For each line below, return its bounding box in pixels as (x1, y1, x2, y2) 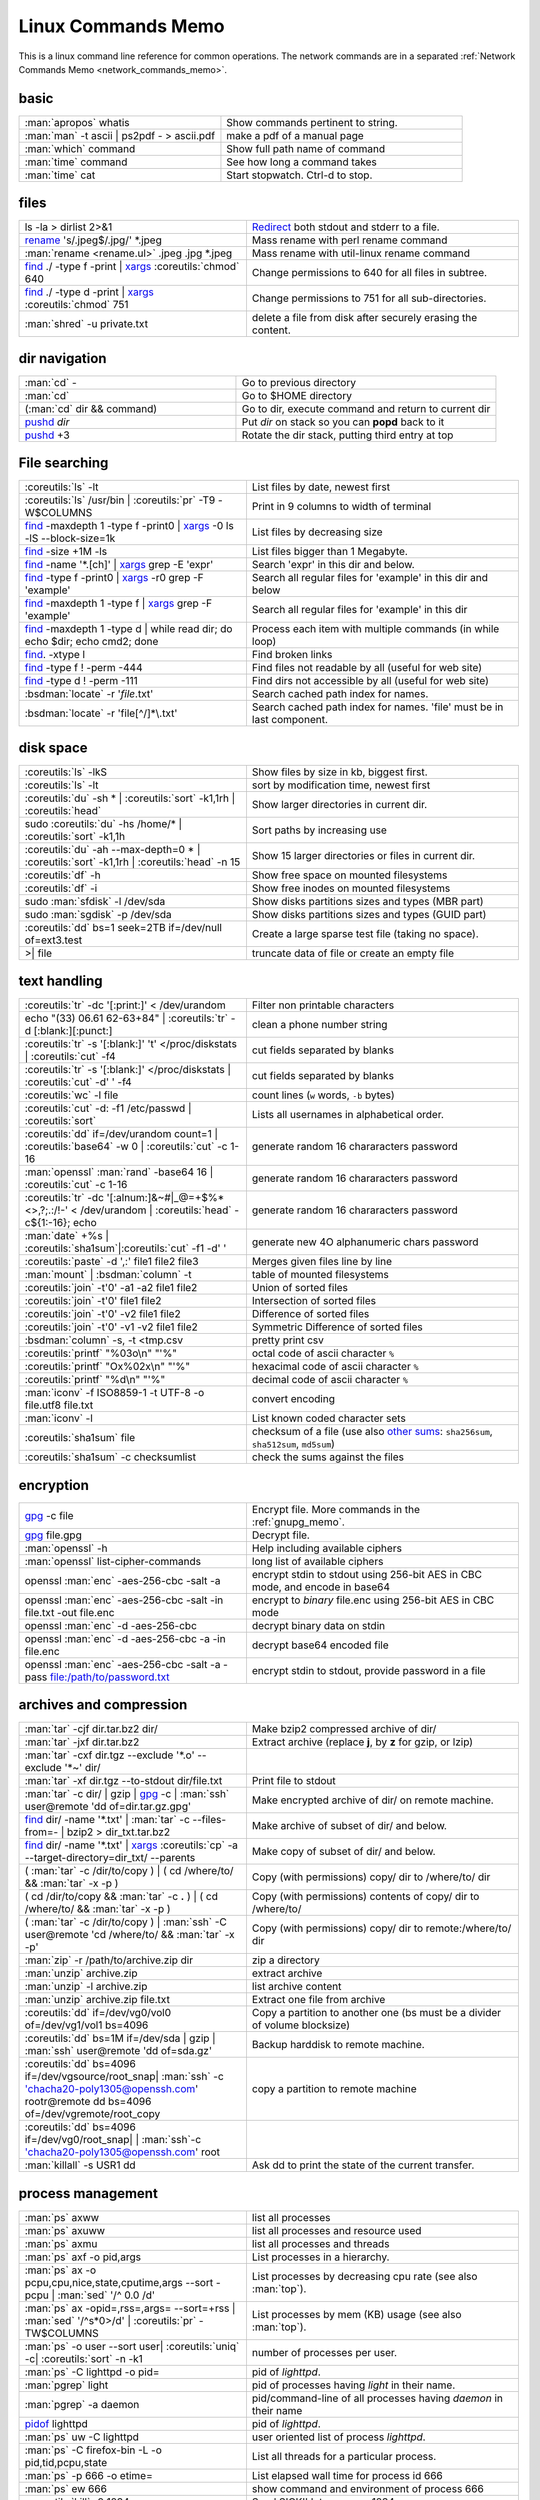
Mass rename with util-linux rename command (251, 246, 470, 260)
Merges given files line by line (251, 1255, 393, 1269)
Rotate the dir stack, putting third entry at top (241, 428, 454, 442)
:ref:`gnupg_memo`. (251, 1515, 345, 1529)
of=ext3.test (24, 933, 83, 947)
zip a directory (251, 1953, 320, 1967)
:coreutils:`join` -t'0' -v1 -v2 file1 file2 (24, 1320, 199, 1334)
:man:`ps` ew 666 (24, 2481, 107, 2495)
